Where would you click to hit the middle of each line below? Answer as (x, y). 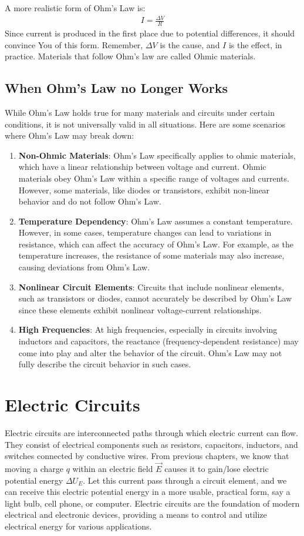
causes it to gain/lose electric (217, 468)
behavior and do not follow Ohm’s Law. (90, 201)
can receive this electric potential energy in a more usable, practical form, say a (148, 492)
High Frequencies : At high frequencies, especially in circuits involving (148, 329)
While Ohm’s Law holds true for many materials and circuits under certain (140, 112)
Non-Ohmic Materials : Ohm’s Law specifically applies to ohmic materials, (157, 155)
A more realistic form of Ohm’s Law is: (75, 8)
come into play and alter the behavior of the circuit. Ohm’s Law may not (150, 352)
